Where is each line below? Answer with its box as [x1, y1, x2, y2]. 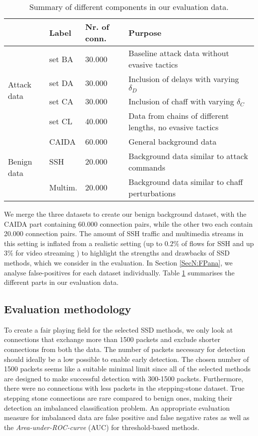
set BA [49, 53, 73, 65]
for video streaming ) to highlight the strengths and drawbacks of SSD [15, 248, 230, 258]
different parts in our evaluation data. [4, 277, 119, 287]
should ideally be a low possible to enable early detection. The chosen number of [4, 353, 249, 364]
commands [129, 161, 165, 173]
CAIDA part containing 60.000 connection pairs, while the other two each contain [4, 218, 253, 229]
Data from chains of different [129, 109, 229, 121]
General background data [129, 135, 217, 147]
